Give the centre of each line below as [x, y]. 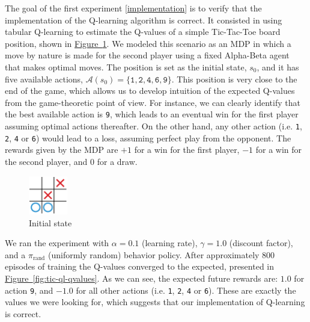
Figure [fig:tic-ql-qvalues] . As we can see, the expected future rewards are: [141, 278]
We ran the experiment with [57, 243]
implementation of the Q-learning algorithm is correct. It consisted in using [144, 20]
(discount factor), [261, 243]
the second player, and [46, 161]
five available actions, [44, 79]
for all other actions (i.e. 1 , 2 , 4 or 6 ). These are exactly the [186, 290]
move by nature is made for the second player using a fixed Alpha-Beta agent [147, 55]
